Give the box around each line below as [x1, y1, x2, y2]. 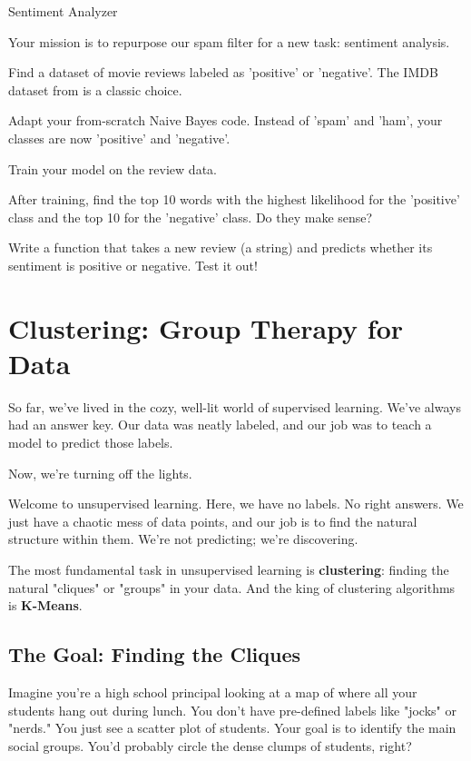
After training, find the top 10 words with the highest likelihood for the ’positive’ [8, 190, 460, 209]
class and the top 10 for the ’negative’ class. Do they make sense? [8, 207, 373, 226]
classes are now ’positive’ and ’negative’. [8, 128, 231, 147]
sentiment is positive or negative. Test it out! [8, 255, 258, 274]
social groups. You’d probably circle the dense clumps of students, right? [8, 736, 412, 755]
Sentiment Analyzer [8, 2, 118, 20]
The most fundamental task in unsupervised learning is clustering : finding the [8, 560, 449, 578]
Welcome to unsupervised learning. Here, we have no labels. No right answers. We [8, 494, 464, 513]
